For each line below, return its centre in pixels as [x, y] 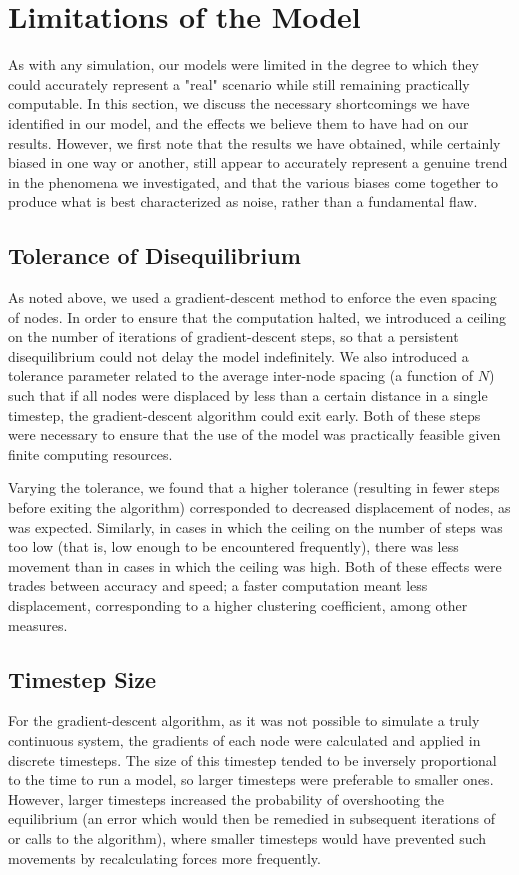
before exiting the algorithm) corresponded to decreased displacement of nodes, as [259, 507]
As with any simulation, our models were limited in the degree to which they [243, 64]
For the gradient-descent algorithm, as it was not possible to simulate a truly [244, 720]
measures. [38, 624]
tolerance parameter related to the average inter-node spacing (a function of [241, 375]
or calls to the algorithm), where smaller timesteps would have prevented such [247, 837]
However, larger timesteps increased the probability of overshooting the [226, 798]
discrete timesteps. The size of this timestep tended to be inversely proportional [252, 759]
